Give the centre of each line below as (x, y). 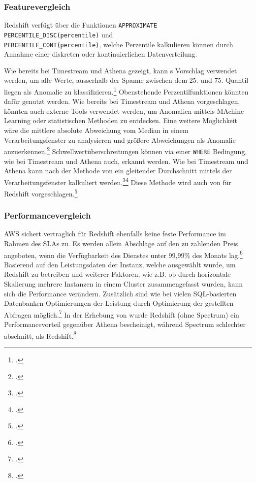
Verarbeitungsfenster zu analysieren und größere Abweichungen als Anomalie (120, 140)
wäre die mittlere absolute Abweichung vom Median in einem (96, 130)
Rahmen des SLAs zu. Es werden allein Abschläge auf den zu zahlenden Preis (121, 243)
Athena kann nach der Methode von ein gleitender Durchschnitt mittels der (118, 171)
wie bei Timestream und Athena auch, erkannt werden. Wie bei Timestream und (126, 161)
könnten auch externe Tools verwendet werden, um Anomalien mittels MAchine (124, 111)
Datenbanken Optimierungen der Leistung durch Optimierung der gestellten (119, 303)
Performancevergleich (48, 215)
